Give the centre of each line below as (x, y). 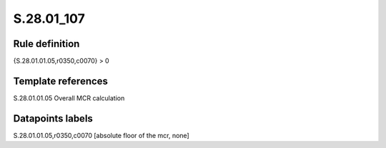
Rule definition (46, 44)
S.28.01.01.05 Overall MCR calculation (69, 98)
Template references (61, 81)
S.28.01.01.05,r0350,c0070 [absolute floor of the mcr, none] (101, 135)
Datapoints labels (53, 118)
